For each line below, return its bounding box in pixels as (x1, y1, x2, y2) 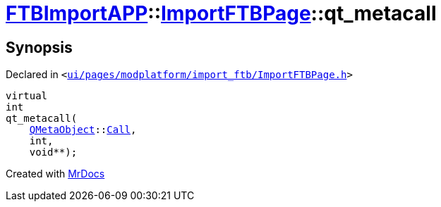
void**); (29, 146, 78, 158)
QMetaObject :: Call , (29, 124, 137, 136)
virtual (6, 90, 48, 102)
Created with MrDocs (6, 168, 105, 180)
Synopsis (6, 38, 73, 56)
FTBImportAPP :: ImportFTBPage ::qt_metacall (6, 1, 437, 25)
